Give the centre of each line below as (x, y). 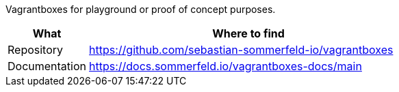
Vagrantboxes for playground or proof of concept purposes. (141, 9)
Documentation (47, 66)
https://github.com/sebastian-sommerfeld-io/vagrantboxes (241, 50)
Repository (36, 50)
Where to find (248, 33)
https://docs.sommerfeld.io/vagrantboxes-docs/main (226, 66)
